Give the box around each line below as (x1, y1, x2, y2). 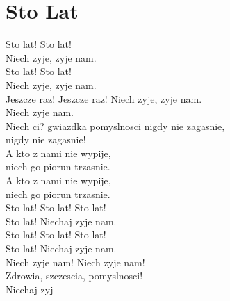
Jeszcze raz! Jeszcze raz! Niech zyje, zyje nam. (6, 91, 202, 106)
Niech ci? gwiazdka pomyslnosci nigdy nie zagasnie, (6, 118, 225, 133)
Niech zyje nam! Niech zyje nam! (6, 254, 145, 269)
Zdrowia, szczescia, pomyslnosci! (6, 268, 143, 283)
